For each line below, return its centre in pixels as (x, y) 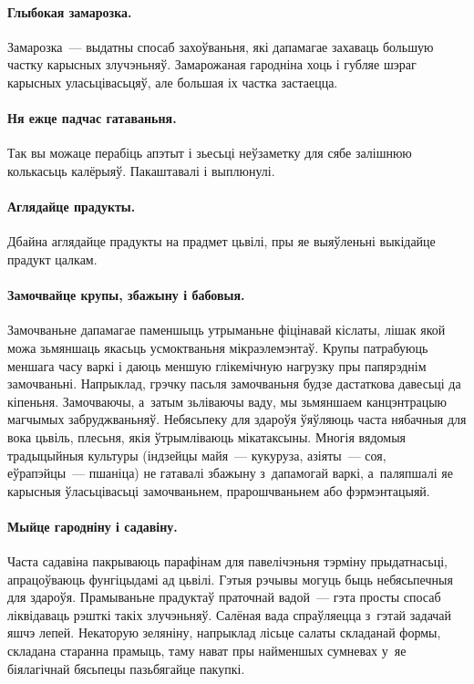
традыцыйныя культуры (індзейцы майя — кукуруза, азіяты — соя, (197, 455)
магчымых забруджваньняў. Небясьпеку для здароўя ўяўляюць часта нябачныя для (237, 419)
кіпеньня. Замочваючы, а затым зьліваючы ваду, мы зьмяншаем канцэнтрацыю (227, 401)
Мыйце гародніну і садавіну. (93, 526)
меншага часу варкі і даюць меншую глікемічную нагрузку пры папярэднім (217, 365)
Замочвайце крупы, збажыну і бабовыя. (126, 295)
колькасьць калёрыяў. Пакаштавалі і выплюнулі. (141, 170)
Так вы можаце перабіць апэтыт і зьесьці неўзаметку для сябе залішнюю (210, 153)
